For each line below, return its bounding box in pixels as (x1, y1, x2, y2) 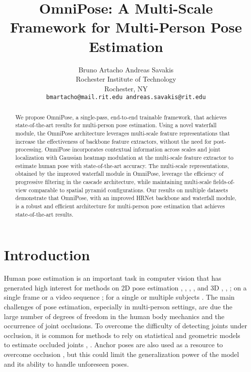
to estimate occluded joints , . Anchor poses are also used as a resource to (4, 339, 223, 350)
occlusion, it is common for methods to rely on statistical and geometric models (4, 330, 240, 340)
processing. (15, 145, 43, 153)
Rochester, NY (104, 83, 148, 93)
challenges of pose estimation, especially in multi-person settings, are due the (4, 301, 233, 311)
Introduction (4, 245, 90, 265)
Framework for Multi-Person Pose (10, 17, 242, 37)
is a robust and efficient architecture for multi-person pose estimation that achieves (15, 202, 225, 210)
